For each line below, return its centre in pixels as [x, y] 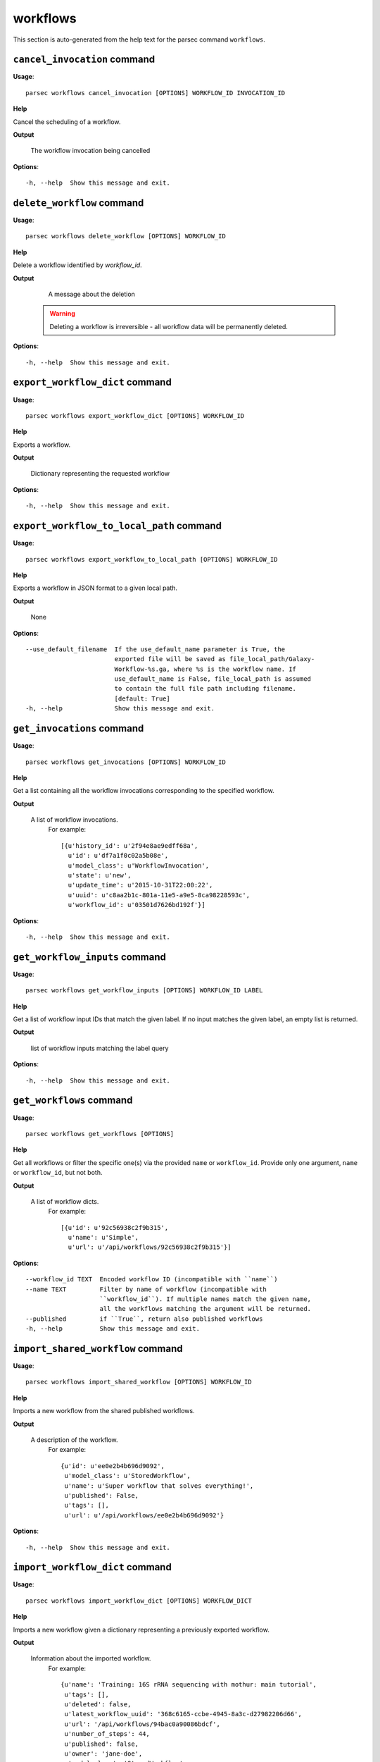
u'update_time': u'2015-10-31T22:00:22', [140, 885]
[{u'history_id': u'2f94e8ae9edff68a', [129, 845]
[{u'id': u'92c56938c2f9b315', [115, 1227]
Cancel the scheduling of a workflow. [67, 122]
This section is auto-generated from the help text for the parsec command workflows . [139, 39]
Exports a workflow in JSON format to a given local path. [95, 588]
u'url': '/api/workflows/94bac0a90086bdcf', [142, 1724]
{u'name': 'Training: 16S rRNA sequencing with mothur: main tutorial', [189, 1685]
